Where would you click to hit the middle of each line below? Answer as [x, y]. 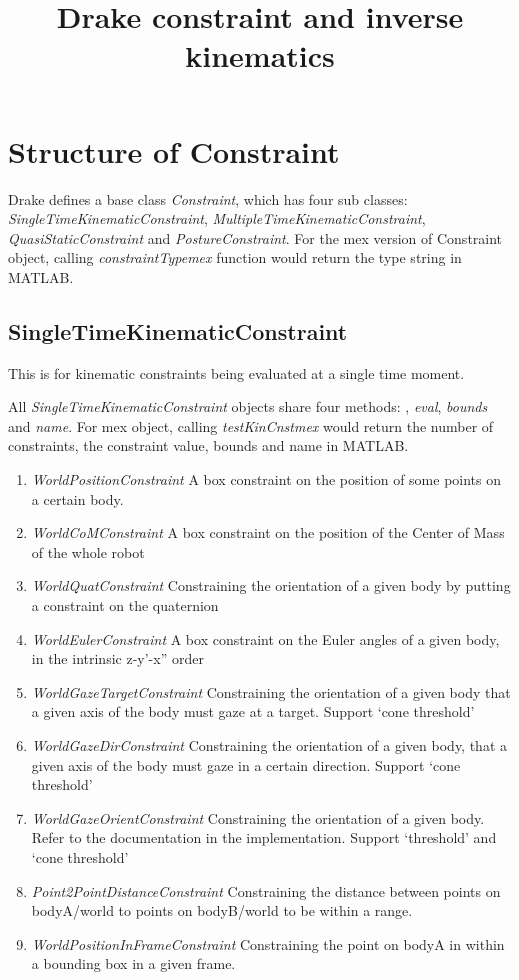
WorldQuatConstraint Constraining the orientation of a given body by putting [271, 585]
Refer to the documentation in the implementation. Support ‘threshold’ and [264, 837]
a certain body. [77, 498]
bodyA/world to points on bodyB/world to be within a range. [222, 910]
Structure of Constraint [174, 150]
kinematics [260, 55]
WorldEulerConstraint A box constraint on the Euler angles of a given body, [265, 638]
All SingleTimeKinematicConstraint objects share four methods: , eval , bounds [248, 406]
